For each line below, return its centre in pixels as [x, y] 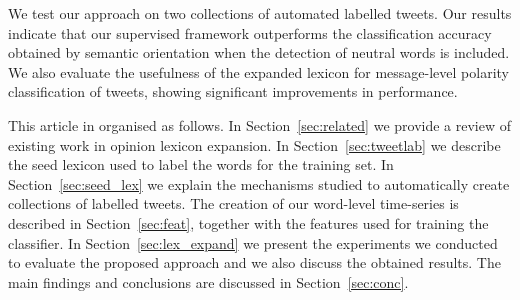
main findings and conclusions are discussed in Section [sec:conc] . [208, 281]
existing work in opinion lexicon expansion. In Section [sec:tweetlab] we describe [254, 144]
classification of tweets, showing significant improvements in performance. [233, 91]
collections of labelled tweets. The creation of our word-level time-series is [233, 203]
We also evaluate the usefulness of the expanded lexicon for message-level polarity [259, 71]
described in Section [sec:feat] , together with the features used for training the [248, 222]
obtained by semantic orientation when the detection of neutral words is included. [259, 52]
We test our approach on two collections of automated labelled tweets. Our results [260, 13]
